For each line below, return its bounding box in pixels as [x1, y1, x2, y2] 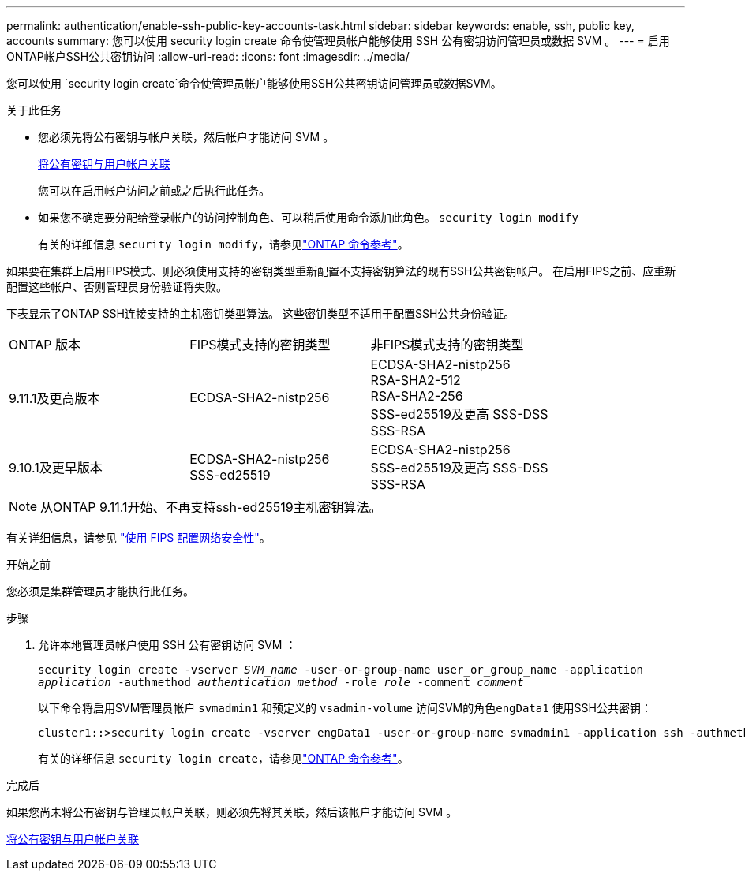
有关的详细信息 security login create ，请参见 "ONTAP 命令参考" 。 [38, 752, 409, 765]
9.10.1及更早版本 [9, 460, 103, 476]
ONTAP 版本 [9, 337, 81, 353]
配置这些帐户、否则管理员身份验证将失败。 [6, 280, 227, 293]
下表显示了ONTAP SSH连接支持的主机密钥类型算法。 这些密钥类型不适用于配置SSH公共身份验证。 [6, 307, 515, 320]
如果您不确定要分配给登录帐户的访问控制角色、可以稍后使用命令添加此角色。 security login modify [38, 211, 578, 224]
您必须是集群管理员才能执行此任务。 [6, 584, 194, 598]
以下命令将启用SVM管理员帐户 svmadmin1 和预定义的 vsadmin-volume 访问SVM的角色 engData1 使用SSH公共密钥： [38, 701, 652, 715]
